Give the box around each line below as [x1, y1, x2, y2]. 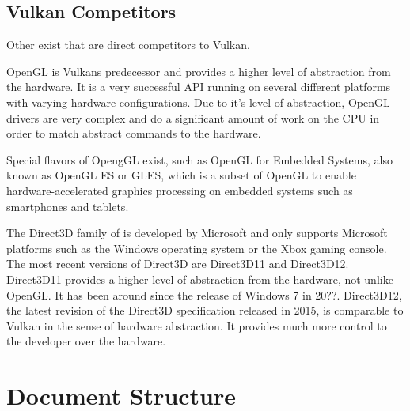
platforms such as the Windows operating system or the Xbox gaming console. [6, 239, 387, 256]
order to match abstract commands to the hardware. [6, 125, 261, 141]
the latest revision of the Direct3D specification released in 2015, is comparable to [6, 302, 404, 319]
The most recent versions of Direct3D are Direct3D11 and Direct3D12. [6, 255, 349, 272]
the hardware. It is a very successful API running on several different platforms [6, 78, 391, 95]
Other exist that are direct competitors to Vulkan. [6, 36, 250, 53]
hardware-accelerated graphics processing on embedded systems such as [6, 182, 353, 198]
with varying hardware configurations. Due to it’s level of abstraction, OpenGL [6, 93, 390, 110]
